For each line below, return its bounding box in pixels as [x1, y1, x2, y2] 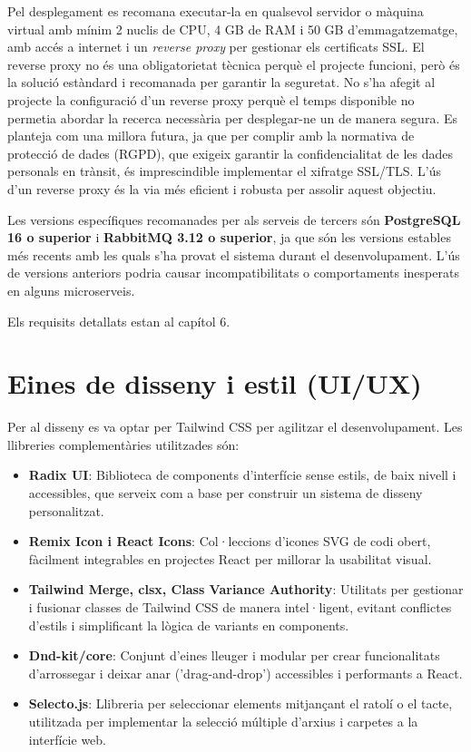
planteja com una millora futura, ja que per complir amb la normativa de [7, 126, 415, 145]
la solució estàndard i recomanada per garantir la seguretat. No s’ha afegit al [7, 73, 436, 92]
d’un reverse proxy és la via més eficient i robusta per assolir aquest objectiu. [7, 179, 437, 198]
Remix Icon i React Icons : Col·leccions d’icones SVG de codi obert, [28, 532, 431, 551]
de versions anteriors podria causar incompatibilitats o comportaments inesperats [7, 263, 459, 282]
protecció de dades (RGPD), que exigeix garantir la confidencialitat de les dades [7, 143, 454, 162]
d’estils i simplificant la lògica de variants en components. [28, 615, 349, 634]
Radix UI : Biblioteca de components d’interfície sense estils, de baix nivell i [28, 465, 456, 484]
